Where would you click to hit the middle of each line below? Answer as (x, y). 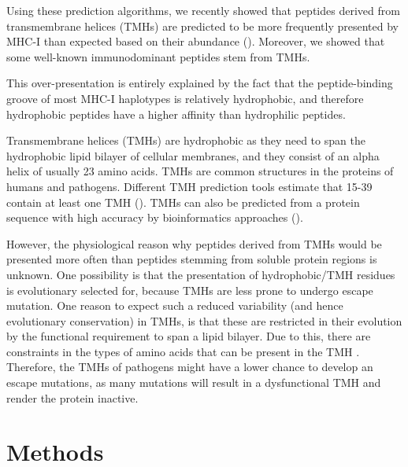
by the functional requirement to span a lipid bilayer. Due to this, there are (189, 336)
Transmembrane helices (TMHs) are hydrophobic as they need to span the (186, 140)
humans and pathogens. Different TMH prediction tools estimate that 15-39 (189, 186)
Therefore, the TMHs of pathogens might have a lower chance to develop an (190, 367)
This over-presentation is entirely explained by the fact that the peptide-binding (200, 83)
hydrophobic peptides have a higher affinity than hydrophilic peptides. (176, 114)
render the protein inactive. (72, 397)
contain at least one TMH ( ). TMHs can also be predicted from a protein (183, 202)
